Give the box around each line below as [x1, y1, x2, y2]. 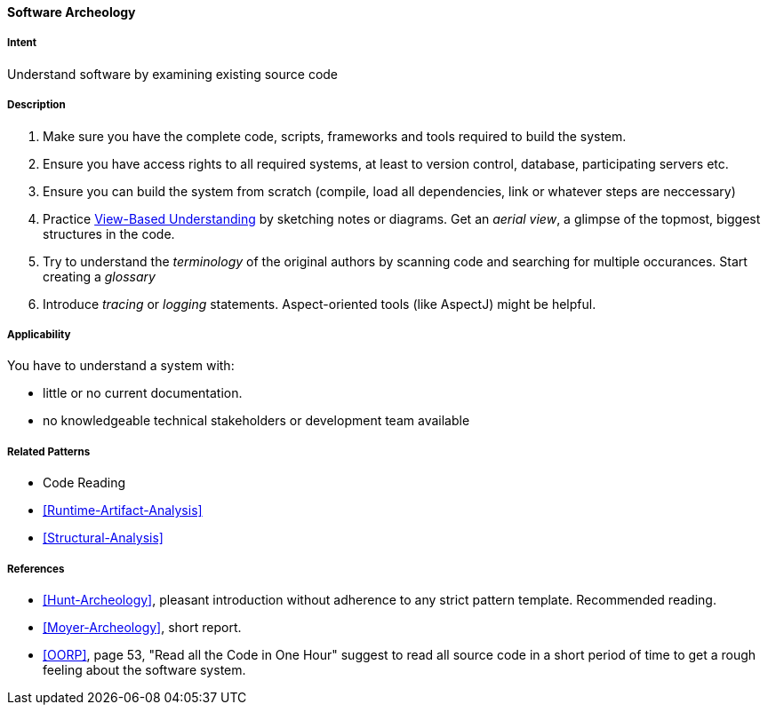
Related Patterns [7, 445, 91, 458]
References [7, 562, 65, 575]
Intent [7, 36, 37, 50]
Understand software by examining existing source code [7, 66, 339, 82]
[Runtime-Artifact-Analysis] [43, 502, 203, 518]
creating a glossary [43, 268, 156, 284]
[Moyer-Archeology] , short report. [43, 619, 242, 635]
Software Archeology [7, 4, 136, 20]
